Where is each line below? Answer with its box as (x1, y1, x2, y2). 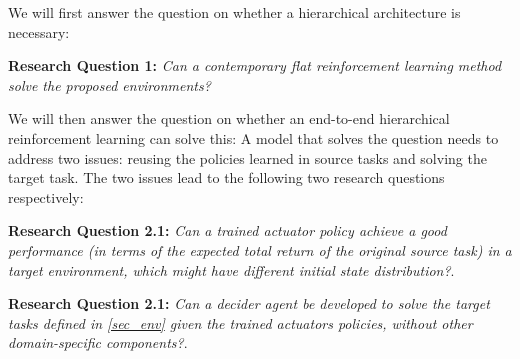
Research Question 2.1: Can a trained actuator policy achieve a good (8, 220, 447, 241)
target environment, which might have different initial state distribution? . (8, 259, 455, 280)
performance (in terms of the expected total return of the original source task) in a (8, 239, 512, 260)
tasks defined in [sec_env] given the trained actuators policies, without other (8, 312, 473, 333)
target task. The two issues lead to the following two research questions (8, 167, 445, 188)
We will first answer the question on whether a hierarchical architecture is (8, 2, 461, 22)
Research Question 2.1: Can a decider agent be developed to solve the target (8, 293, 490, 314)
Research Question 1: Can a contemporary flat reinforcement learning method (8, 55, 502, 76)
